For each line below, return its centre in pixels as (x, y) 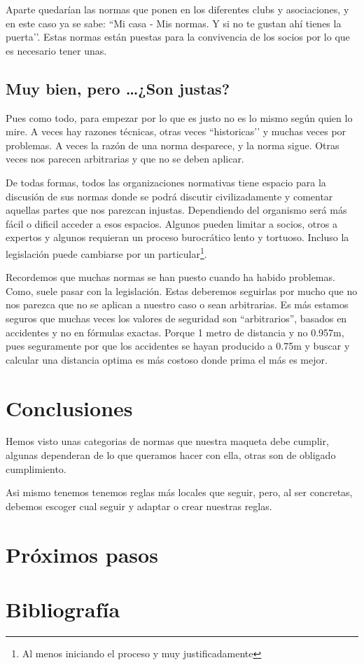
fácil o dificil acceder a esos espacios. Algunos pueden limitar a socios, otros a (171, 223)
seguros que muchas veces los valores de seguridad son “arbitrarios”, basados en (176, 318)
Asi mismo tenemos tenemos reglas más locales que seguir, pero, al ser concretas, (179, 492)
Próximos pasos (82, 554)
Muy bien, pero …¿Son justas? (118, 88)
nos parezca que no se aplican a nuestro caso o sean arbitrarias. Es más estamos (177, 304)
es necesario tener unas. (56, 50)
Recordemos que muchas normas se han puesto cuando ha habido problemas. (170, 277)
